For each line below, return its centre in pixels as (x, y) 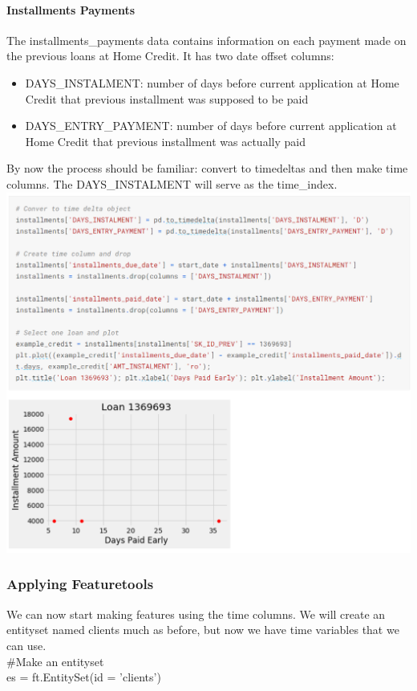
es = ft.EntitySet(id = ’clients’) (84, 677)
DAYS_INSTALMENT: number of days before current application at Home (212, 82)
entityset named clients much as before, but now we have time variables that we (203, 630)
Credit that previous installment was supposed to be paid (167, 98)
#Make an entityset (55, 661)
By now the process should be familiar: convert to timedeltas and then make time (207, 168)
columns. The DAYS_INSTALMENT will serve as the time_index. (172, 183)
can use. (26, 645)
